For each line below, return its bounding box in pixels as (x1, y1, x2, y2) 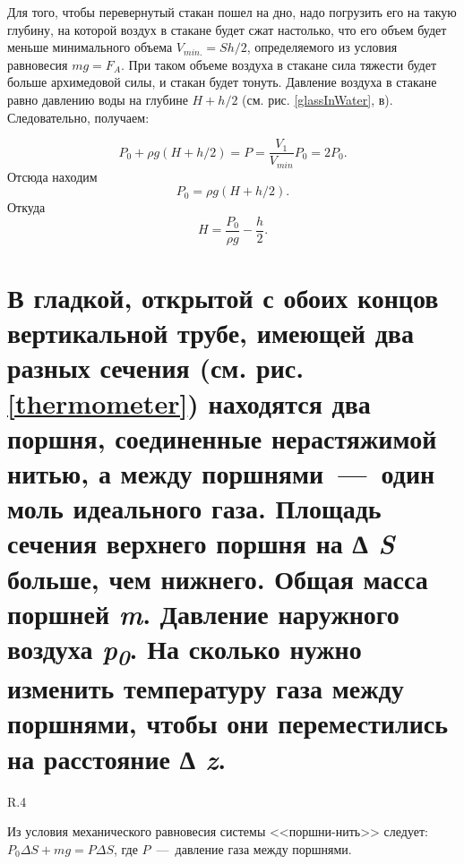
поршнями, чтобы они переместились (7, 705, 449, 741)
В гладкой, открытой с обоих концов (7, 279, 439, 316)
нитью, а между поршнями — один (7, 455, 435, 492)
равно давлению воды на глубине (7, 90, 188, 108)
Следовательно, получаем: (7, 107, 150, 126)
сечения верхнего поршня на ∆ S (7, 525, 395, 562)
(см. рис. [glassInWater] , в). (242, 90, 393, 108)
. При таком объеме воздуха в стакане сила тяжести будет (121, 55, 437, 73)
